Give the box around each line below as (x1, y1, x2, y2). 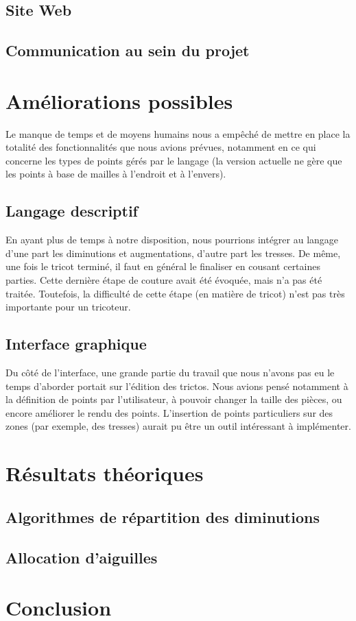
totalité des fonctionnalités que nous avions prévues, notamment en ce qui (5, 140, 316, 154)
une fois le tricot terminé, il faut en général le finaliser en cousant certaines (5, 259, 320, 273)
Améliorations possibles (5, 86, 233, 114)
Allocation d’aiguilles (5, 546, 158, 568)
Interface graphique (5, 333, 147, 354)
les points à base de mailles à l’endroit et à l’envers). (5, 167, 226, 181)
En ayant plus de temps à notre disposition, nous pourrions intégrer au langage (5, 232, 339, 247)
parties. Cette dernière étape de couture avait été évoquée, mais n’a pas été (5, 273, 322, 287)
